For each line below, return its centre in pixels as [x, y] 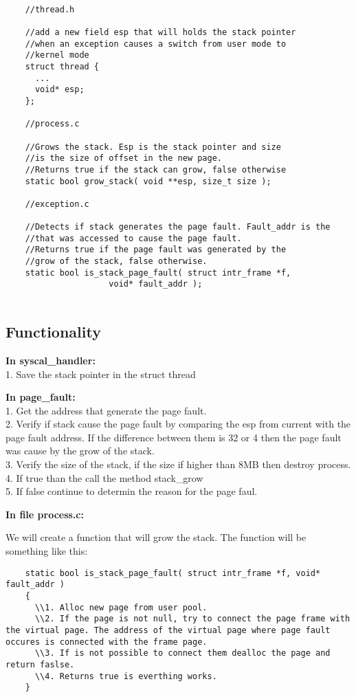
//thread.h [50, 9]
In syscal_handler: [51, 360]
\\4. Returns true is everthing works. [126, 676]
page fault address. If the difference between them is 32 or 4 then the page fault [174, 437]
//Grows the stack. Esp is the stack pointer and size [153, 147]
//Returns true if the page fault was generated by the [156, 250]
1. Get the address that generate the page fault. [106, 410]
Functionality [53, 332]
